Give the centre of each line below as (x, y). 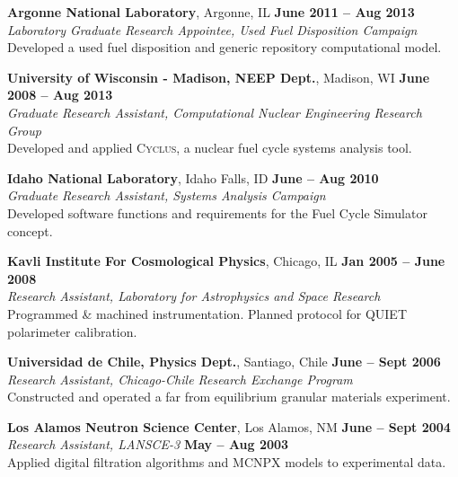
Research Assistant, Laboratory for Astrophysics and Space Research (194, 296)
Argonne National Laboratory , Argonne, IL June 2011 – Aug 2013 (211, 12)
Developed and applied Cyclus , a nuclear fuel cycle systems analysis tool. (210, 148)
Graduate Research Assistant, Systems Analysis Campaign (167, 195)
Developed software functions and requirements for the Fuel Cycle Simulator (217, 212)
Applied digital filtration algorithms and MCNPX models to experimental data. (227, 462)
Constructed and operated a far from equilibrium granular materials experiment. (229, 397)
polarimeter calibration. (72, 331)
